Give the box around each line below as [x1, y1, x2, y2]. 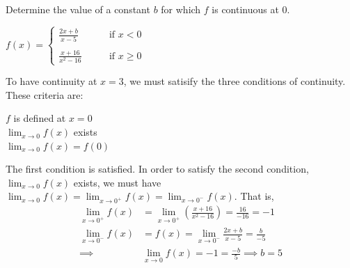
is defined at [13, 111, 66, 125]
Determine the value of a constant [6, 2, 150, 16]
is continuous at [212, 2, 279, 16]
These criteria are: [6, 87, 83, 102]
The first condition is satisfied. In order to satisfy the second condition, [6, 161, 309, 176]
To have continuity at [6, 74, 97, 88]
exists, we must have [73, 175, 161, 189]
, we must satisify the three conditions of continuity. [123, 74, 346, 88]
